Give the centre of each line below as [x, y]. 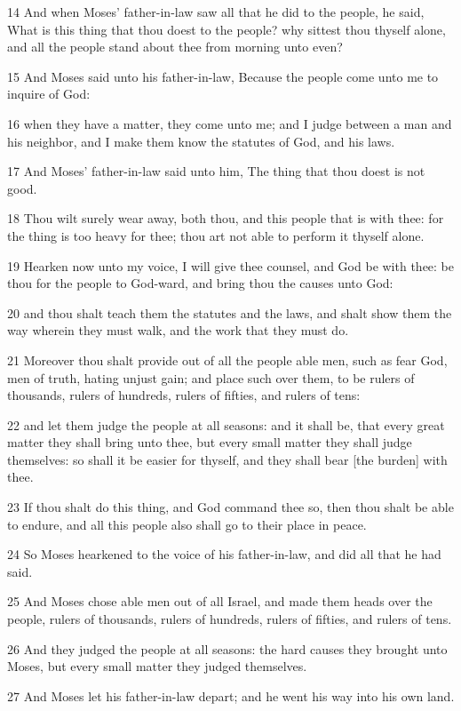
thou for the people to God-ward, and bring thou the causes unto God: [200, 283]
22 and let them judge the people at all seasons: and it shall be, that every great [226, 424]
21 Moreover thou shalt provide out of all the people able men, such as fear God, [227, 359]
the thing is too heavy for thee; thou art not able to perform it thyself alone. [216, 235]
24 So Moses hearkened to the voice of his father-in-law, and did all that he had [224, 554]
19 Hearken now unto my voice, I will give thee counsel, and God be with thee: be [231, 265]
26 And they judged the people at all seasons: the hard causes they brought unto [227, 648]
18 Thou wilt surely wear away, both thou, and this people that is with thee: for [226, 218]
